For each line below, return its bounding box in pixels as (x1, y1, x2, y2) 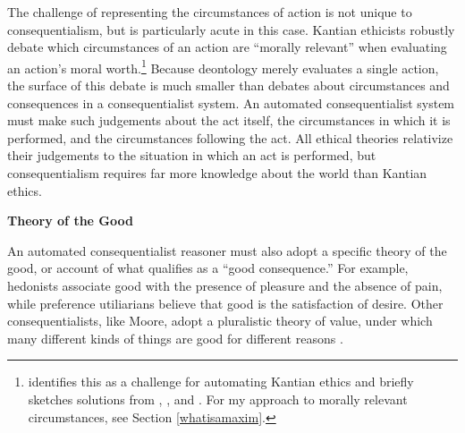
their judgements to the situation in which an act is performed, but (7, 146, 376, 165)
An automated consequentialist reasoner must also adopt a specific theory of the (7, 241, 447, 259)
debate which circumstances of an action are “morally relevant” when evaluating (7, 38, 447, 56)
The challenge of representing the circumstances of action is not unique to (7, 3, 412, 21)
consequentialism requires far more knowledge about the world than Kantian (7, 164, 427, 182)
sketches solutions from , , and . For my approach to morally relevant (28, 389, 408, 408)
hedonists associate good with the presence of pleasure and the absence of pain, (7, 276, 443, 294)
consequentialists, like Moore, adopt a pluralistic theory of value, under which (7, 311, 433, 330)
